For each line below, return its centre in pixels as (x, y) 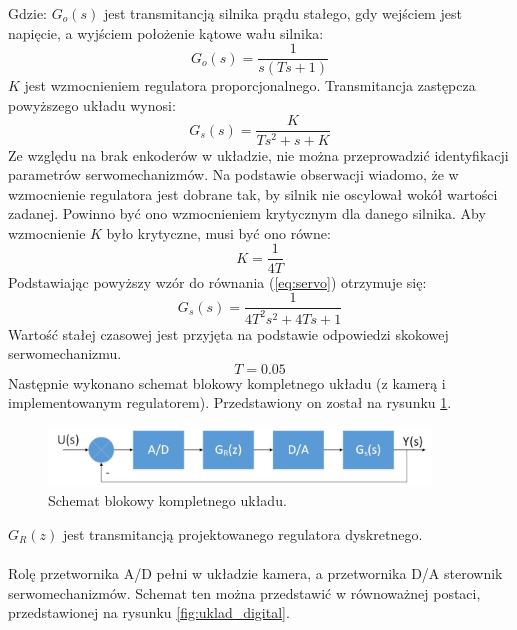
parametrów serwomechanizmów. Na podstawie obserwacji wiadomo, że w (233, 174)
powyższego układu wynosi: (92, 104)
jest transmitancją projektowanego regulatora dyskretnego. (242, 533)
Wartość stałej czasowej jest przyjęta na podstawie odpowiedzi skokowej (228, 333)
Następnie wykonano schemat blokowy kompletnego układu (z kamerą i (227, 382)
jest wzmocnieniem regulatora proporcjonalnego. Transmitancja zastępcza (250, 85)
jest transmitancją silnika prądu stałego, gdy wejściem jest (282, 13)
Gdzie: (27, 13)
